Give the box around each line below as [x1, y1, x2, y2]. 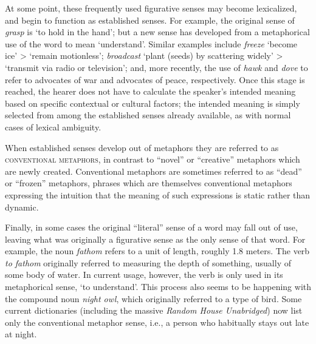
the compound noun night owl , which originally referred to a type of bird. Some [5, 292, 302, 305]
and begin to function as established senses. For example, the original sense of [5, 13, 295, 26]
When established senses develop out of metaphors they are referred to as [5, 141, 279, 153]
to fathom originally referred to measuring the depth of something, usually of [5, 256, 291, 269]
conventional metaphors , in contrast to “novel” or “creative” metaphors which [5, 153, 300, 166]
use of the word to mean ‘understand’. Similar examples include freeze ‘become [5, 37, 298, 50]
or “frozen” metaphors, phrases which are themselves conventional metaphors [5, 177, 292, 189]
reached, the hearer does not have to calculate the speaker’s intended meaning [5, 85, 296, 98]
